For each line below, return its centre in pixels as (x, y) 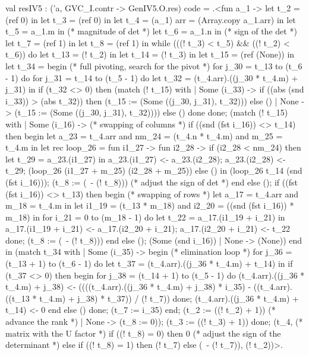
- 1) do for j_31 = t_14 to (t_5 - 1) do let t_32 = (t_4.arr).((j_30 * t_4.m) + (152, 77)
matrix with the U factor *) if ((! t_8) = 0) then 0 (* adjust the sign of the (143, 333)
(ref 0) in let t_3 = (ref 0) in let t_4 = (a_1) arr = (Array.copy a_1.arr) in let (151, 19)
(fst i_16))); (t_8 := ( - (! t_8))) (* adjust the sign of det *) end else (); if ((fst (152, 182)
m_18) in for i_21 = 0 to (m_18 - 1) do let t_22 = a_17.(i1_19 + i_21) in (145, 217)
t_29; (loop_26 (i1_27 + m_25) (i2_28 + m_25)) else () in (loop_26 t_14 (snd (154, 170)
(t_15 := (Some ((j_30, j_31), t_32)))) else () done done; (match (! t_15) (151, 112)
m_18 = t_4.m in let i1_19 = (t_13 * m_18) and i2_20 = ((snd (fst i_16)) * (150, 205)
